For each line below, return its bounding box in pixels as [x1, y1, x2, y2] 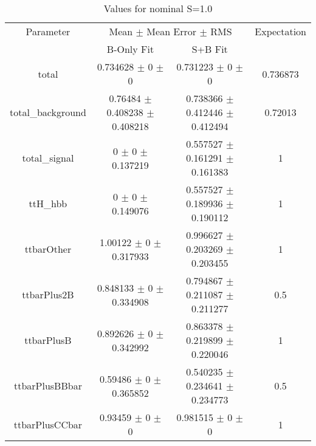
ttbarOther [24, 242, 72, 256]
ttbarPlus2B [22, 287, 74, 301]
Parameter [26, 24, 70, 38]
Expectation [255, 24, 306, 38]
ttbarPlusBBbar [13, 379, 82, 393]
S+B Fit [191, 42, 228, 56]
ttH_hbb [29, 196, 67, 210]
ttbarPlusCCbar [13, 417, 83, 431]
